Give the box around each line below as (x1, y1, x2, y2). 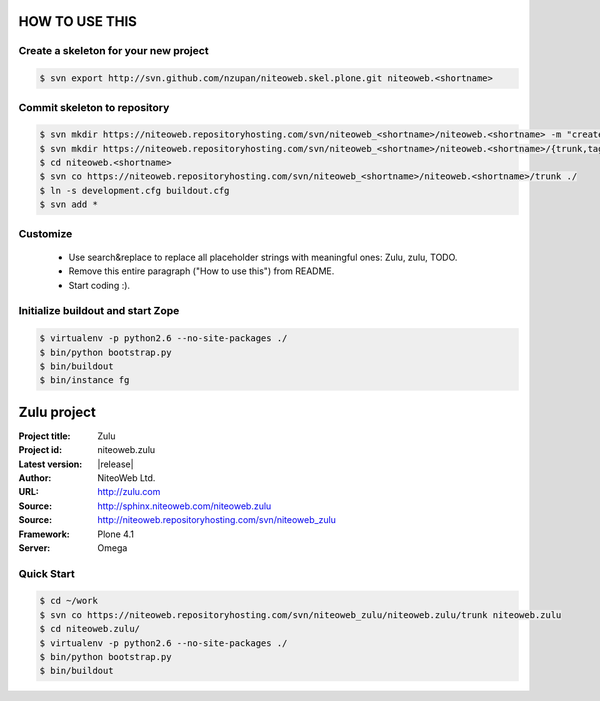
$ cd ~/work (39, 595, 99, 607)
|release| (97, 458, 134, 470)
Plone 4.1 (97, 528, 135, 540)
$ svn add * (39, 199, 99, 210)
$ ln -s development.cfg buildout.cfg (39, 185, 230, 196)
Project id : (18, 444, 63, 456)
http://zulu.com (97, 486, 161, 498)
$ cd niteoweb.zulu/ (39, 623, 140, 635)
